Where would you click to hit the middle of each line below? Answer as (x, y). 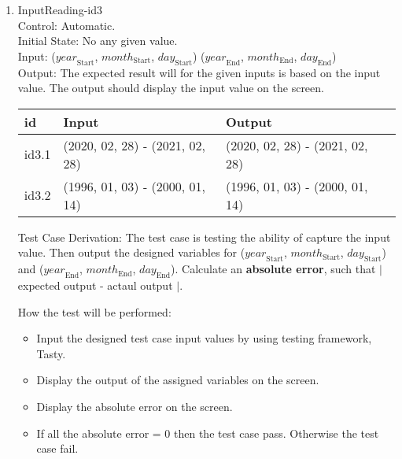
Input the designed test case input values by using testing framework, (204, 338)
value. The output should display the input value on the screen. (171, 88)
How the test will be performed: (94, 311)
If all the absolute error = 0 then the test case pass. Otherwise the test (208, 433)
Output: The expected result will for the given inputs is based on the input (199, 72)
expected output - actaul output (95, 285)
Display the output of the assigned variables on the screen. (178, 380)
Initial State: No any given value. (98, 41)
